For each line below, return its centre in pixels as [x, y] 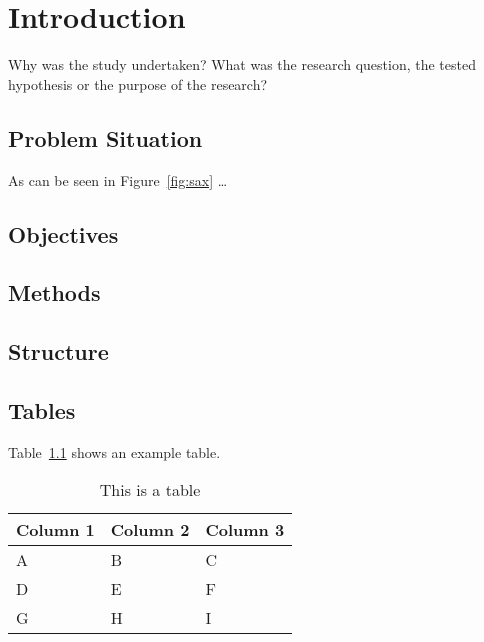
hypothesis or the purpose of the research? [138, 83]
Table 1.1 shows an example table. [114, 451]
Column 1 [55, 530]
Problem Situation [105, 137]
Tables [42, 409]
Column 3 [245, 530]
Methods [54, 292]
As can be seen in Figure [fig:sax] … [118, 179]
